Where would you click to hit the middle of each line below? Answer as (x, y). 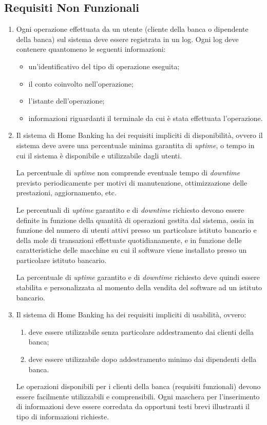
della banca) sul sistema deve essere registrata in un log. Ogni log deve (127, 39)
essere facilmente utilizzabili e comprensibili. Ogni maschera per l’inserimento (138, 396)
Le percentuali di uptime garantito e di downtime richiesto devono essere (130, 209)
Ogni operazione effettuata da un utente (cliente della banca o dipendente (132, 29)
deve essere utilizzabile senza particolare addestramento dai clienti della (141, 331)
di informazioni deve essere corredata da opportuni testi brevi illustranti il (133, 406)
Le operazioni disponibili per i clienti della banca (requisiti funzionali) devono (138, 386)
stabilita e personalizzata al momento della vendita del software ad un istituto (139, 287)
